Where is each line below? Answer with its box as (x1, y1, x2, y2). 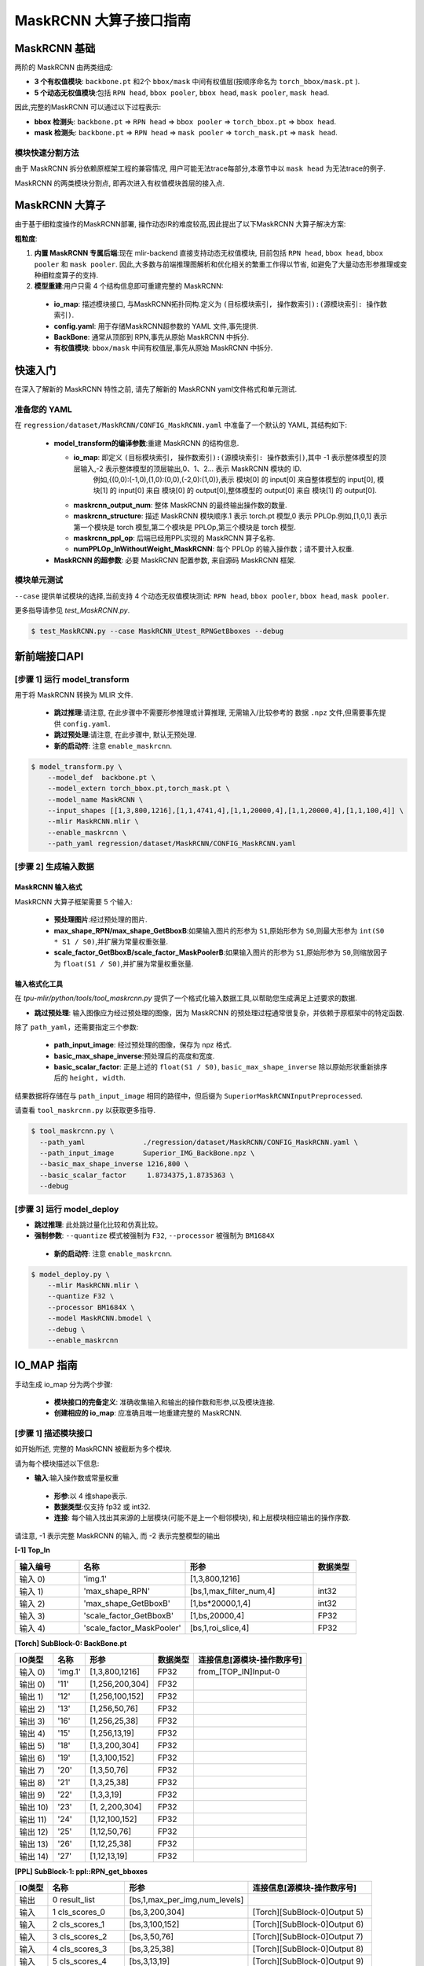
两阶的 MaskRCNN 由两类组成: (14, 63, 113, 72)
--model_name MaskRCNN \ (47, 795, 144, 804)
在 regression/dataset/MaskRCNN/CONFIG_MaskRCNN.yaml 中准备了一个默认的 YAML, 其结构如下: (14, 421, 348, 430)
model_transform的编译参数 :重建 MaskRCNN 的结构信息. (53, 438, 239, 447)
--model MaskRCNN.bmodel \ (47, 1314, 152, 1323)
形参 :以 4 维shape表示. (53, 1491, 128, 1500)
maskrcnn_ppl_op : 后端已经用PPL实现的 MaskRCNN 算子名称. (73, 533, 276, 543)
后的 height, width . (53, 1073, 126, 1083)
